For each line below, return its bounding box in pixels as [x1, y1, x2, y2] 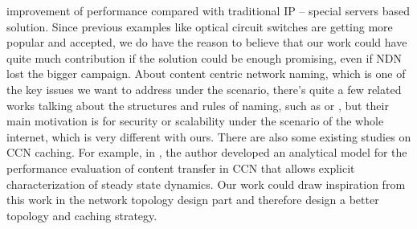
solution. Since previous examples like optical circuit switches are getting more [6, 18, 393, 35]
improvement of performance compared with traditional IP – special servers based [6, 2, 411, 18]
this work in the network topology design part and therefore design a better [6, 191, 379, 208]
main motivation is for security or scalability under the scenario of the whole [6, 112, 384, 129]
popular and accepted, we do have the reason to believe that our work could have [6, 34, 407, 51]
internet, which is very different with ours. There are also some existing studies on [6, 128, 411, 145]
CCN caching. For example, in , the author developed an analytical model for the [6, 144, 407, 161]
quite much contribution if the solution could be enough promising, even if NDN [6, 49, 403, 66]
